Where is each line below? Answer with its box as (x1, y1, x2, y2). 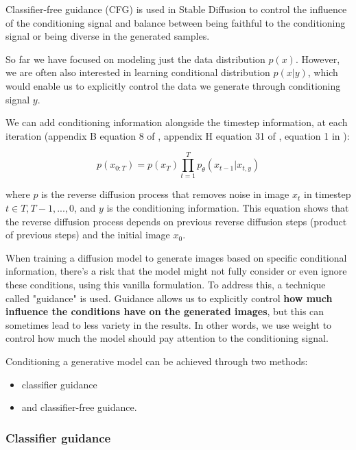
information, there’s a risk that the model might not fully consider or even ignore (5, 264, 347, 278)
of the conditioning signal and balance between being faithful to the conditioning (5, 15, 346, 29)
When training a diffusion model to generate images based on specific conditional (5, 250, 347, 264)
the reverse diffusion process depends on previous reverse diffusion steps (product (5, 214, 347, 228)
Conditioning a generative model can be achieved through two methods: (5, 354, 308, 368)
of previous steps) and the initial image (5, 227, 170, 242)
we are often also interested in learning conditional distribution (5, 65, 270, 79)
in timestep (303, 187, 351, 201)
